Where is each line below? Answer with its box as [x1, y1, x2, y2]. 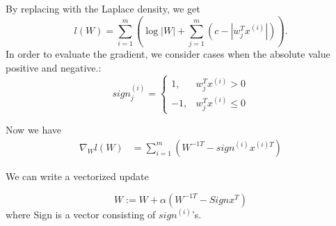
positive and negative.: [6, 60, 102, 74]
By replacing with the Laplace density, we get [6, 1, 200, 15]
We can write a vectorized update [6, 169, 149, 183]
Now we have [6, 122, 62, 137]
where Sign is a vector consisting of [6, 207, 156, 221]
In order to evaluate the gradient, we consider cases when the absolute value [6, 47, 330, 61]
